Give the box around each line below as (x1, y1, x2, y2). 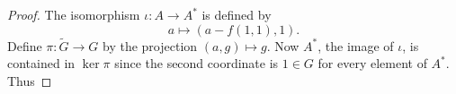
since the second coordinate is (114, 54, 279, 73)
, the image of (317, 36, 394, 55)
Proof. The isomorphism (7, 5, 140, 23)
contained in (7, 54, 76, 73)
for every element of (317, 54, 427, 73)
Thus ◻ (7, 72, 52, 90)
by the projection (103, 36, 198, 55)
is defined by (201, 5, 272, 23)
